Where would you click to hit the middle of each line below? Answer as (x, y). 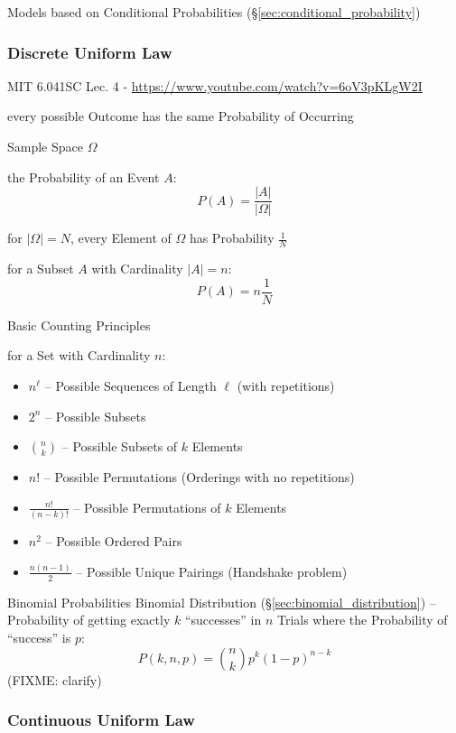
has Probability (232, 238)
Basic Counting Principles (79, 325)
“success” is (39, 637)
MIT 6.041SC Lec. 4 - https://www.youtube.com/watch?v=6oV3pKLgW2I (215, 85)
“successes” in (223, 620)
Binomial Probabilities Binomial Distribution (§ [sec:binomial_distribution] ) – (222, 602)
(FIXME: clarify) (55, 679)
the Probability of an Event (84, 176)
